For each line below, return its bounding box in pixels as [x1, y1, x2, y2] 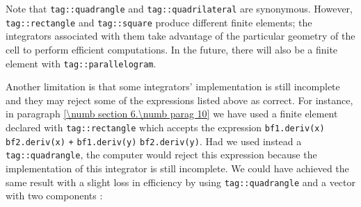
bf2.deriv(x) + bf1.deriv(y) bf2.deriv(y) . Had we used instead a [6, 133, 302, 148]
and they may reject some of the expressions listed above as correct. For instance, [6, 92, 353, 107]
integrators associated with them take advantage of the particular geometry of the [6, 28, 355, 43]
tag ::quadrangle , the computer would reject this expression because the [6, 147, 317, 162]
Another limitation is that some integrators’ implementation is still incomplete [6, 79, 340, 94]
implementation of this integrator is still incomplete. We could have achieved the [6, 160, 349, 175]
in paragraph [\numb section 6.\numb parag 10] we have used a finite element [6, 106, 338, 121]
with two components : [6, 188, 103, 203]
